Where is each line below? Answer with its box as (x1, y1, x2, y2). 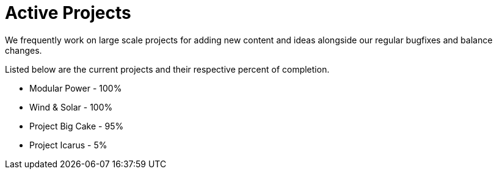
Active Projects (5, 2, 131, 23)
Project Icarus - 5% (29, 139, 107, 150)
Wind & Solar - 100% (29, 101, 113, 112)
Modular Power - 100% (29, 82, 122, 93)
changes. (5, 45, 42, 56)
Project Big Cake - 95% (29, 120, 124, 131)
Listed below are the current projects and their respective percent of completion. (5, 63, 330, 74)
